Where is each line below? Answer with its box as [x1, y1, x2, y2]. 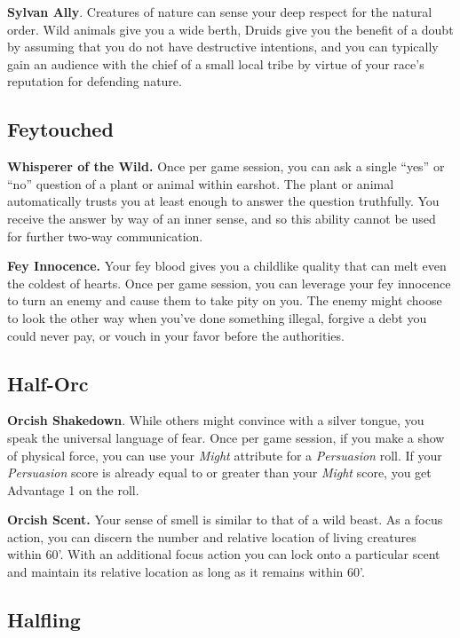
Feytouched [7, 115, 114, 143]
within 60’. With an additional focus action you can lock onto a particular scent [7, 545, 440, 563]
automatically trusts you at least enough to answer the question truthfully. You [7, 192, 440, 210]
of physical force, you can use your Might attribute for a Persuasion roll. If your [7, 445, 442, 464]
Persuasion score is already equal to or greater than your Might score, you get [7, 463, 432, 482]
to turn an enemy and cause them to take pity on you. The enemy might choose [7, 291, 442, 310]
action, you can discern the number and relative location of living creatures [7, 527, 416, 546]
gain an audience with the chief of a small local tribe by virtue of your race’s [7, 54, 424, 73]
